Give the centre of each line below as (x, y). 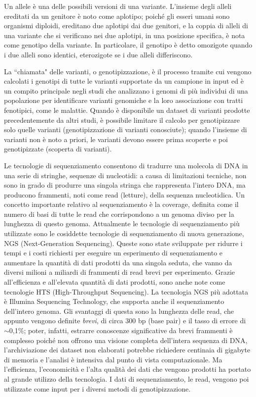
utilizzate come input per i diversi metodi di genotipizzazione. (97, 388)
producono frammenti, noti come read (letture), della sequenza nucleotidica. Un (124, 194)
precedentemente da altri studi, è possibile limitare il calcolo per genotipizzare (122, 120)
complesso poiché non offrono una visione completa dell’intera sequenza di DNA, (126, 340)
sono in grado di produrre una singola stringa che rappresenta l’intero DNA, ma (125, 185)
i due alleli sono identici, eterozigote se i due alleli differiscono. (98, 54)
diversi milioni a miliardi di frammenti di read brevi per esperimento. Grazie (120, 272)
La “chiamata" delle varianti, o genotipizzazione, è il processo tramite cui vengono (128, 71)
